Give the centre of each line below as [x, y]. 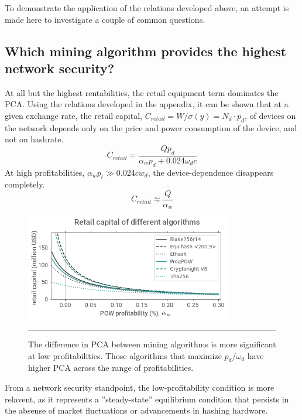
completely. [25, 184]
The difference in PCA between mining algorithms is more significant [152, 344]
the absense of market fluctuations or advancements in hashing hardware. [136, 410]
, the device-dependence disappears [211, 172]
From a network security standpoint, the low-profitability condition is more [140, 387]
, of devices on [270, 115]
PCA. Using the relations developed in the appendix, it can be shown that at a [147, 104]
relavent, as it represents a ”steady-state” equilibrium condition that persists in [147, 399]
